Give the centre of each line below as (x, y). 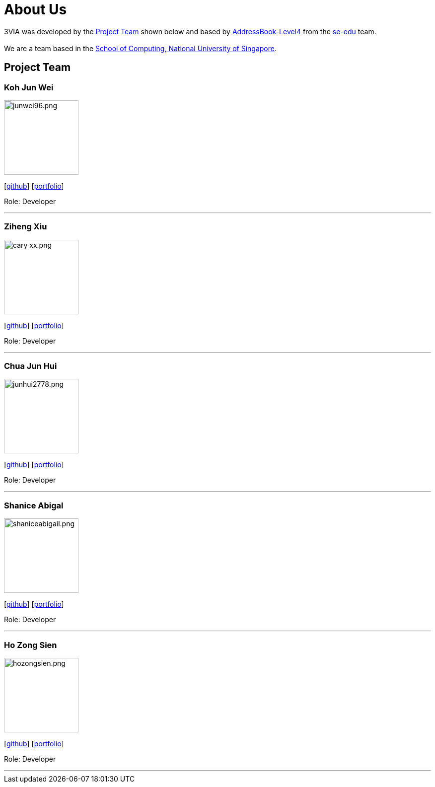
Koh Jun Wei (29, 87)
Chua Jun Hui (31, 366)
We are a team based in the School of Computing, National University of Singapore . (141, 48)
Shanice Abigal (34, 505)
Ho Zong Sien (31, 645)
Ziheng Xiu (26, 227)
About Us (36, 9)
